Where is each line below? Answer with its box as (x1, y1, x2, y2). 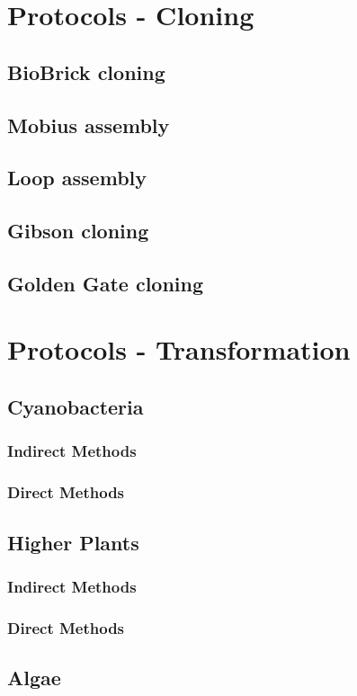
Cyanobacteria (7, 393, 144, 421)
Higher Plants (7, 528, 139, 556)
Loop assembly (7, 164, 147, 192)
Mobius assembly (7, 111, 170, 138)
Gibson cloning (7, 217, 149, 245)
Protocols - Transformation (7, 331, 351, 368)
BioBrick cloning (7, 58, 165, 85)
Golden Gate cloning (7, 269, 204, 297)
